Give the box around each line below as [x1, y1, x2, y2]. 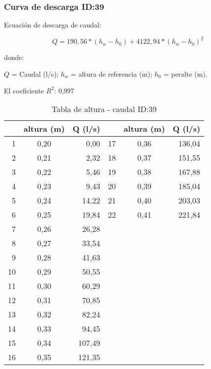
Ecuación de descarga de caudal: [4, 20, 101, 30]
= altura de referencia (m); [70, 68, 152, 79]
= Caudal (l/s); [11, 68, 59, 79]
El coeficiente [4, 85, 44, 95]
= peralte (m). [163, 68, 208, 79]
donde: [4, 52, 24, 62]
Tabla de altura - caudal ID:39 [51, 103, 157, 115]
